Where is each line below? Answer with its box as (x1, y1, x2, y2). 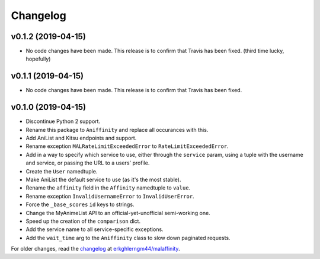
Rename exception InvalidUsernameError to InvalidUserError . (25, 192, 195, 200)
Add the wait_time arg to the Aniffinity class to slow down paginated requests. (25, 234, 231, 241)
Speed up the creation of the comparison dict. (25, 217, 141, 225)
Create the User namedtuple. (25, 168, 98, 175)
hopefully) (25, 55, 51, 62)
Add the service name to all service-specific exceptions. (25, 226, 164, 233)
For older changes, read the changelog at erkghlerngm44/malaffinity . (11, 245, 180, 252)
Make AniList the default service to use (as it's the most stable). (25, 176, 181, 183)
